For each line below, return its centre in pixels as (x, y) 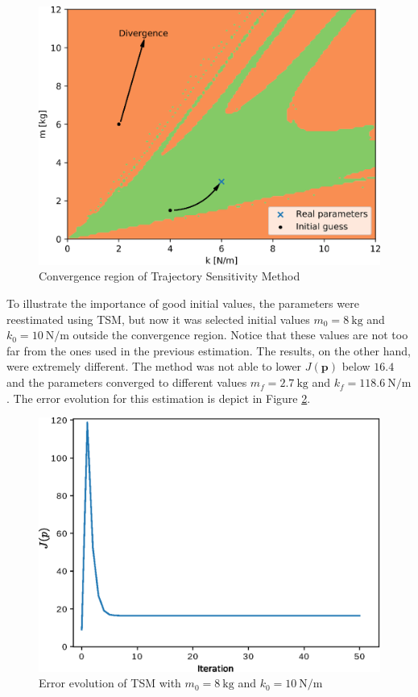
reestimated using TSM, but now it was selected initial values (158, 319)
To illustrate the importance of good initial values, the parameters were (183, 303)
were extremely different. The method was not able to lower (154, 366)
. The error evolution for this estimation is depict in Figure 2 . (159, 398)
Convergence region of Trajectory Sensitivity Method (170, 276)
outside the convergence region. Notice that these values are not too (240, 335)
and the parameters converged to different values (127, 382)
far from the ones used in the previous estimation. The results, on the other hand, (209, 350)
